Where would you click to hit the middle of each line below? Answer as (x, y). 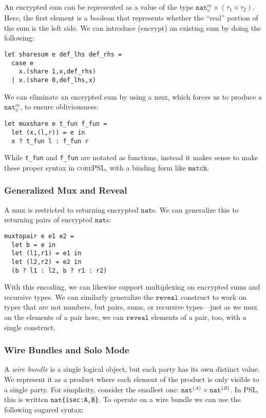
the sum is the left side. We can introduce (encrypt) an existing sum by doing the (133, 27)
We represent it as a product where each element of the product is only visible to (132, 379)
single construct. (30, 327)
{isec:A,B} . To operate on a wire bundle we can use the (151, 399)
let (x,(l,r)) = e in (48, 132)
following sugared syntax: (44, 409)
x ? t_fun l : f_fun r (50, 141)
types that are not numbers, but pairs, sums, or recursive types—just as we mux (131, 307)
